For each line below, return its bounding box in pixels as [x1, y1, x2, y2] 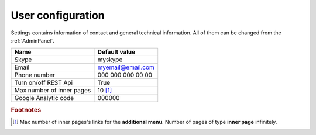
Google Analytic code [14, 94, 74, 102]
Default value [97, 48, 136, 56]
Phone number [14, 71, 56, 79]
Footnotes [11, 106, 42, 114]
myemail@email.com [97, 63, 155, 71]
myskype [97, 56, 123, 64]
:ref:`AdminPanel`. [11, 37, 55, 44]
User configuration [11, 9, 105, 22]
